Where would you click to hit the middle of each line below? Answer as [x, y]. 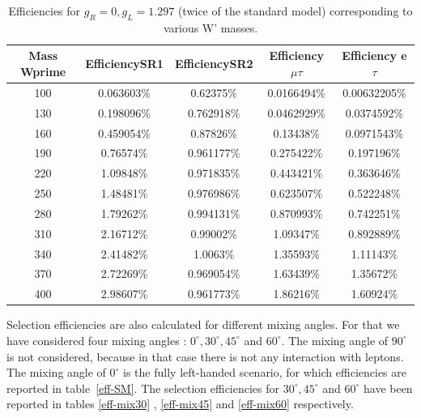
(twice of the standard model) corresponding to [295, 11]
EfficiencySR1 [124, 64]
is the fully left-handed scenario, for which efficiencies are [265, 372]
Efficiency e [374, 55]
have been [388, 388]
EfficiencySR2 [214, 64]
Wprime [43, 71]
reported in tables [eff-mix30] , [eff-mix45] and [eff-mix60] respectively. [180, 404]
